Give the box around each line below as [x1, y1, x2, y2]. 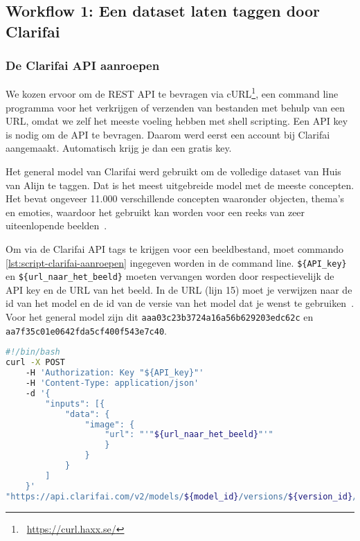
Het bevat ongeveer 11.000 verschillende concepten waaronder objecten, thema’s [6, 191, 345, 206]
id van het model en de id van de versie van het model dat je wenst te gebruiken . [6, 296, 354, 310]
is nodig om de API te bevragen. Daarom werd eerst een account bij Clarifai [6, 127, 330, 141]
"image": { [84, 419, 135, 429]
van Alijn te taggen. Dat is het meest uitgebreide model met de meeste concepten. [6, 177, 354, 192]
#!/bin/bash [6, 347, 60, 357]
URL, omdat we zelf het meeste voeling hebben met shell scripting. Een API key [6, 114, 348, 128]
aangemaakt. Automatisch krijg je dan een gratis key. [6, 141, 232, 155]
